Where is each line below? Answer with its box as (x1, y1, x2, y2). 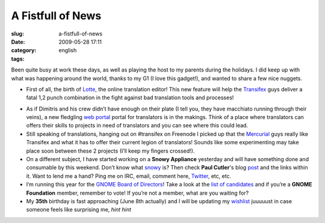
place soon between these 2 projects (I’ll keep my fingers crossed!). (26, 147, 195, 154)
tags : (11, 55, 25, 63)
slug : (11, 30, 24, 37)
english (58, 47, 77, 54)
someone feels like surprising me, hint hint (26, 206, 132, 213)
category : (11, 47, 37, 54)
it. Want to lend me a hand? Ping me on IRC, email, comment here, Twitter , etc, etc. (26, 172, 232, 180)
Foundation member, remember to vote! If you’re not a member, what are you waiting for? (26, 189, 249, 197)
